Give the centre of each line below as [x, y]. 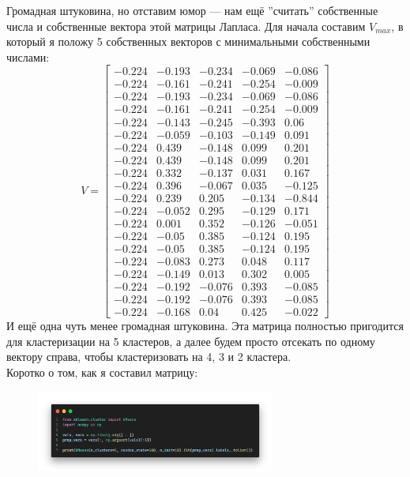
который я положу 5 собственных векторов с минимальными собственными [188, 41]
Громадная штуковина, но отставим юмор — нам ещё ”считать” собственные [192, 10]
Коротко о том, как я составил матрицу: [102, 372]
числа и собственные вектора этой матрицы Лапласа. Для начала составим [186, 26]
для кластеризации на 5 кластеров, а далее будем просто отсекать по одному [191, 341]
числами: [28, 56]
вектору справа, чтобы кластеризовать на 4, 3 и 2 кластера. [149, 357]
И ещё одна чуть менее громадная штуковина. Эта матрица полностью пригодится [205, 325]
